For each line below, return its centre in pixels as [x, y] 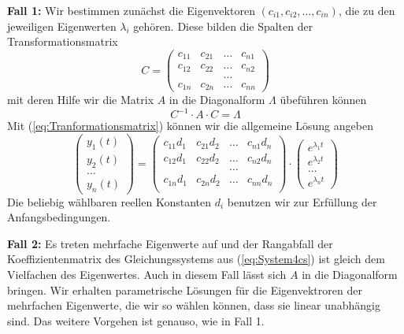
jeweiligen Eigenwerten [62, 26]
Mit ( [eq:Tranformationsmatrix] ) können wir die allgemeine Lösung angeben [190, 126]
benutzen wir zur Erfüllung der [302, 201]
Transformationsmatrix [63, 41]
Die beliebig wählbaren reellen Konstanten [109, 201]
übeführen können [323, 100]
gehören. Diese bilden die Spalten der [223, 26]
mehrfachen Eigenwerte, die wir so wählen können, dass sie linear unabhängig [194, 305]
